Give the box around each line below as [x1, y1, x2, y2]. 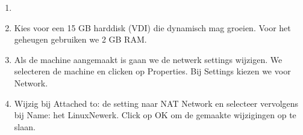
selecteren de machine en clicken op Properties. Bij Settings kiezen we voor [14, 65, 291, 77]
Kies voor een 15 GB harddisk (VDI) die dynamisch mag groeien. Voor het [14, 21, 291, 34]
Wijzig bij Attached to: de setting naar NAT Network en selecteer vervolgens [14, 97, 299, 109]
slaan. [14, 120, 36, 133]
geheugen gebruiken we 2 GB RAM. [14, 33, 147, 46]
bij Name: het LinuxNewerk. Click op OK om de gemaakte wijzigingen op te [14, 109, 296, 121]
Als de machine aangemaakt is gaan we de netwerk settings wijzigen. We [14, 53, 283, 65]
